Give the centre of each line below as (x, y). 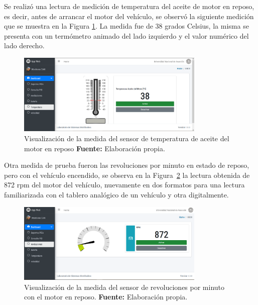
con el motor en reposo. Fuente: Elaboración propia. (106, 297)
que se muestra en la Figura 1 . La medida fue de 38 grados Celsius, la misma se (126, 26)
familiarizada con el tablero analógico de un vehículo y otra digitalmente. (116, 194)
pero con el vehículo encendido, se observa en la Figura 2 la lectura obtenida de (127, 175)
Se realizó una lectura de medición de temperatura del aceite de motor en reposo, (129, 6)
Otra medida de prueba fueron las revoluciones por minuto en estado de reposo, (127, 165)
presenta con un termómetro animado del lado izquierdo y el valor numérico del (126, 35)
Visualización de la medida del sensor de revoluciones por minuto (124, 287)
